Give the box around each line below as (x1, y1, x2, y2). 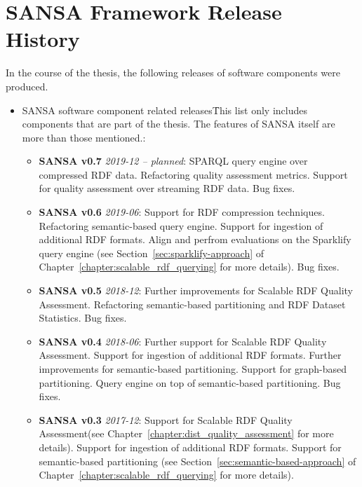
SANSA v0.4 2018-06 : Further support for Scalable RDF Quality (39, 334, 327, 348)
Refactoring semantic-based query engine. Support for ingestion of (39, 218, 323, 233)
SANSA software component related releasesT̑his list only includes (22, 102, 307, 117)
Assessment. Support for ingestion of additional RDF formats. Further (39, 348, 342, 362)
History (6, 25, 80, 53)
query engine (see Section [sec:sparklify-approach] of (39, 245, 264, 260)
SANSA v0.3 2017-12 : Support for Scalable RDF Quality (39, 412, 293, 427)
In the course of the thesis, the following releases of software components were (6, 65, 341, 80)
